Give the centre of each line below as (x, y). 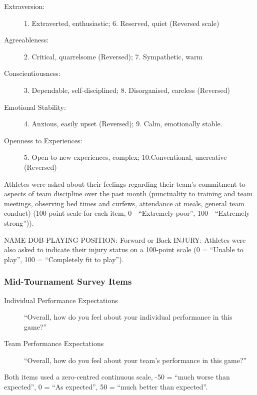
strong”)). (19, 222)
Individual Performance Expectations (61, 300)
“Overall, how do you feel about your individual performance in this (128, 317)
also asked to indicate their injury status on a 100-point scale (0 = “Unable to (124, 249)
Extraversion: (24, 6)
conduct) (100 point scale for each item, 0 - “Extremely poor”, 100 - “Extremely (127, 213)
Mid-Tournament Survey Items (68, 281)
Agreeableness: (26, 40)
